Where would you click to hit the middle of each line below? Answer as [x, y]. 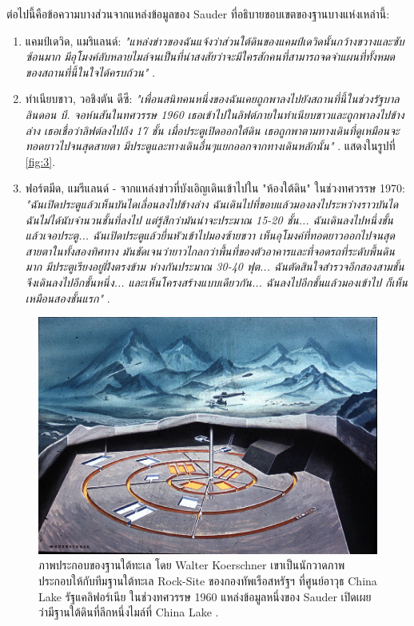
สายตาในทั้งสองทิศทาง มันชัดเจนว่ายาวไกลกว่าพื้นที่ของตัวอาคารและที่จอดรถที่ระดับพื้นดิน [210, 250]
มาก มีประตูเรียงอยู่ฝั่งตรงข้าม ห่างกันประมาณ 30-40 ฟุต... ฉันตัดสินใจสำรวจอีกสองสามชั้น [215, 266]
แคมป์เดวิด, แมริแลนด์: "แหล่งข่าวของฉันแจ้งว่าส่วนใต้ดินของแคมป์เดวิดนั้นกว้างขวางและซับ [215, 40]
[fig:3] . [40, 161]
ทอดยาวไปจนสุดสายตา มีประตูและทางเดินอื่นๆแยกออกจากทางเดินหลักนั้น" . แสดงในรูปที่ [210, 146]
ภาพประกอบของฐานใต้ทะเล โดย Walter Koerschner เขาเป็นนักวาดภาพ [192, 565]
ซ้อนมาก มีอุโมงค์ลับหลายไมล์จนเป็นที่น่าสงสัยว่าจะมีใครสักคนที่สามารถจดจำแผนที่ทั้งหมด [210, 56]
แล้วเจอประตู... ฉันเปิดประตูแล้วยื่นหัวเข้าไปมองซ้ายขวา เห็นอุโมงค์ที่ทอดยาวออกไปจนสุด [210, 235]
